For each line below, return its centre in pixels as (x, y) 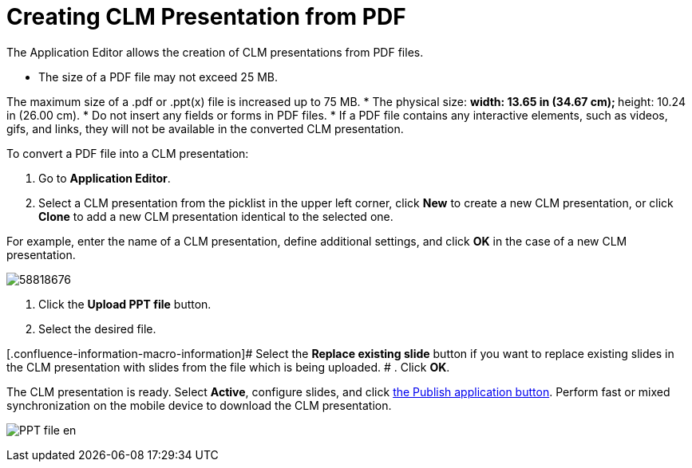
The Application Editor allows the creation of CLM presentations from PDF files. (215, 52)
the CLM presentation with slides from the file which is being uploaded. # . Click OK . (228, 367)
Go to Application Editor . (105, 178)
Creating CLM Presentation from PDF (206, 17)
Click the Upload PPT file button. (125, 304)
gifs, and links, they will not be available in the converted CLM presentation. (205, 128)
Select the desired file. (97, 328)
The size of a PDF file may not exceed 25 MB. (158, 77)
